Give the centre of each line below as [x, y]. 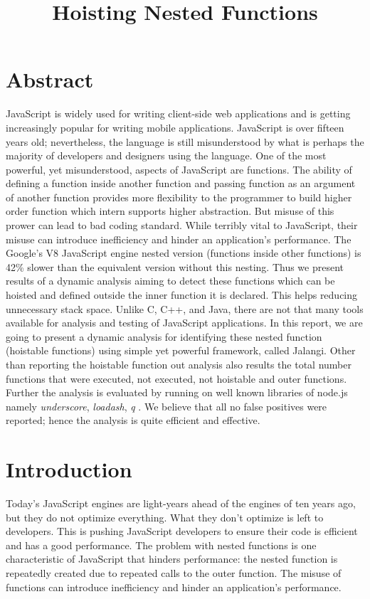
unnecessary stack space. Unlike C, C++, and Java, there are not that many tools [185, 308]
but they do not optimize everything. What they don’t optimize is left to [165, 517]
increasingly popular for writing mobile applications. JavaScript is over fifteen [175, 127]
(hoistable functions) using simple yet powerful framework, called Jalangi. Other [181, 350]
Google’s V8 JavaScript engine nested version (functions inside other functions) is [184, 253]
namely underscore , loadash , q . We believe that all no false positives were [166, 406]
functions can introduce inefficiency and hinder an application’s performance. [174, 587]
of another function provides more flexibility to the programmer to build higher [179, 197]
